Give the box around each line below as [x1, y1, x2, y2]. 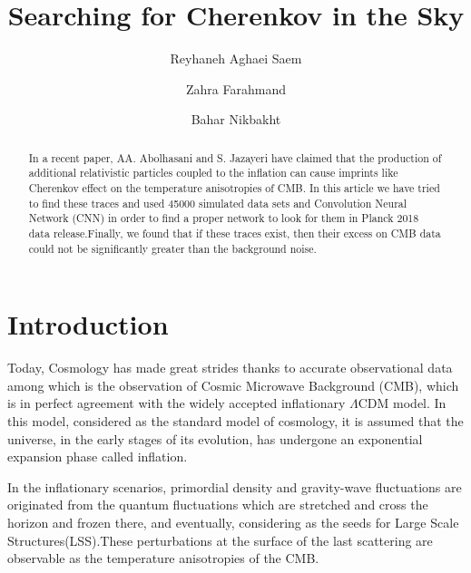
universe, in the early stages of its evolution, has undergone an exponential [7, 429, 423, 448]
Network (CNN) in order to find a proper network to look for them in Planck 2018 [28, 210, 419, 226]
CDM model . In [358, 393, 446, 413]
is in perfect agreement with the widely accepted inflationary [7, 393, 346, 413]
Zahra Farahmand [186, 79, 286, 98]
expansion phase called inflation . [7, 447, 188, 466]
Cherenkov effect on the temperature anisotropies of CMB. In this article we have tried [28, 180, 440, 196]
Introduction [7, 306, 169, 343]
